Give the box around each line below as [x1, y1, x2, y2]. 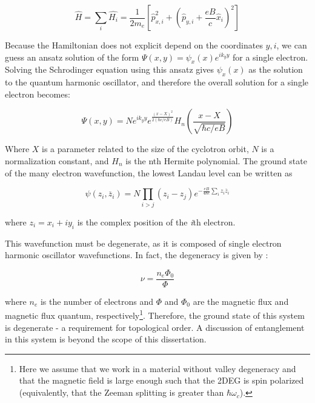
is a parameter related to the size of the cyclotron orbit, [42, 142, 249, 155]
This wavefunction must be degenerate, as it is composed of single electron [5, 236, 282, 249]
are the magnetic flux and [193, 295, 289, 307]
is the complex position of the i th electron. [77, 215, 236, 228]
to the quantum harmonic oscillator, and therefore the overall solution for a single [5, 76, 308, 88]
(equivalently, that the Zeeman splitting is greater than [19, 386, 224, 399]
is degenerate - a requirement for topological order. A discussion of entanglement [5, 321, 305, 333]
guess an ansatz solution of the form [5, 50, 139, 63]
